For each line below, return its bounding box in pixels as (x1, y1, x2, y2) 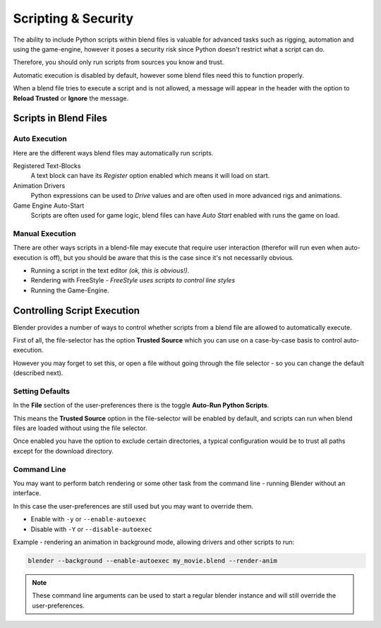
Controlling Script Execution (13, 304, 140, 316)
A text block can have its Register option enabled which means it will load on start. (30, 172, 270, 180)
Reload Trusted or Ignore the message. (13, 94, 129, 102)
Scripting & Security (13, 11, 134, 26)
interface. (13, 489, 42, 497)
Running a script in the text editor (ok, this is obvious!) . (30, 266, 190, 275)
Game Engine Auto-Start (13, 201, 85, 210)
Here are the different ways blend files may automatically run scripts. (13, 148, 214, 157)
